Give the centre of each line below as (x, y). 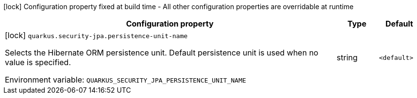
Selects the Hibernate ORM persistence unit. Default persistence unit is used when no (162, 53)
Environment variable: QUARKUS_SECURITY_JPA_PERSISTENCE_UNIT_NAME (125, 80)
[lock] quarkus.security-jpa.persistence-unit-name (96, 35)
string (347, 57)
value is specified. (38, 62)
